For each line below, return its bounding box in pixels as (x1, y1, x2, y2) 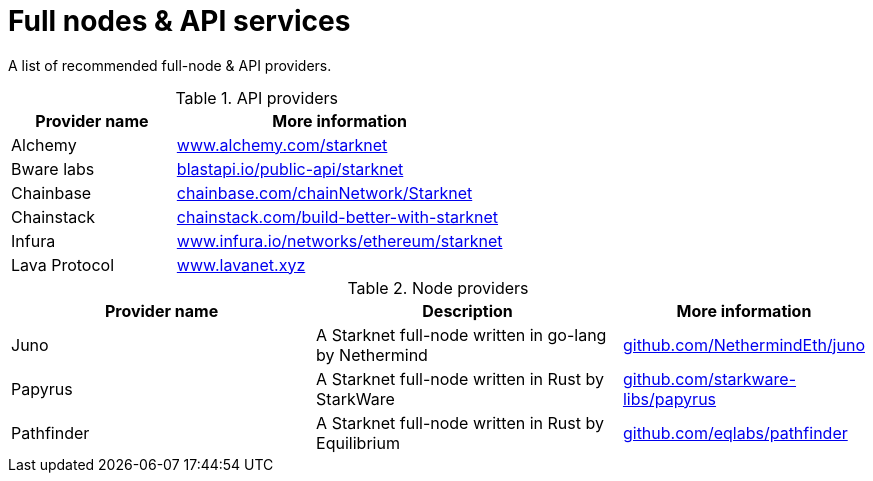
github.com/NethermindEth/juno (622, 334, 865, 355)
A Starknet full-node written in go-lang (316, 324, 607, 345)
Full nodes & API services (8, 4, 351, 38)
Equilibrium (316, 432, 400, 453)
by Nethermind (316, 344, 428, 365)
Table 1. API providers (175, 87, 339, 108)
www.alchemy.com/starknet (176, 134, 388, 155)
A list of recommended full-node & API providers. (8, 56, 332, 74)
